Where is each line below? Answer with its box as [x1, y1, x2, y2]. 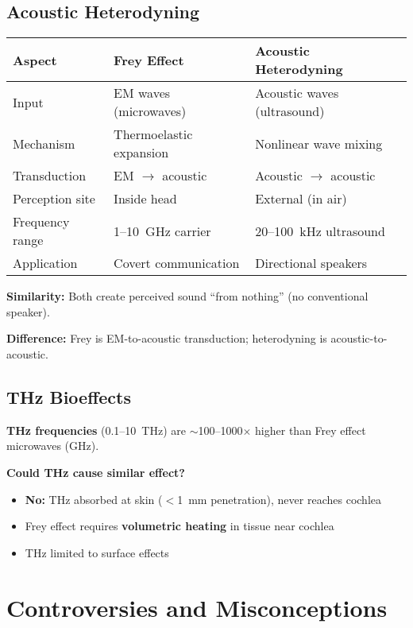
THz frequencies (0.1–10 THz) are [6, 421, 187, 438]
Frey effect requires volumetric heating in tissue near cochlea [25, 518, 334, 534]
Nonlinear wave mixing [255, 134, 383, 153]
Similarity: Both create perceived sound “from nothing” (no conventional [6, 288, 369, 304]
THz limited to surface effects [25, 544, 169, 560]
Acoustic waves [255, 83, 339, 103]
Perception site [13, 189, 95, 208]
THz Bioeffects [6, 384, 131, 409]
